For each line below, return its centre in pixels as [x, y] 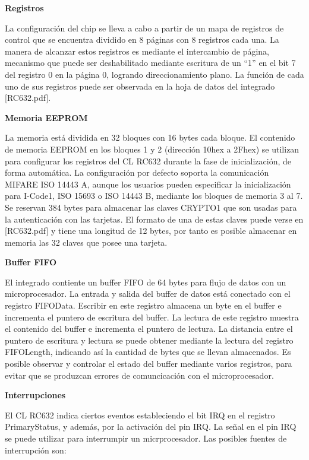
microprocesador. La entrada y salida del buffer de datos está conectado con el [148, 294]
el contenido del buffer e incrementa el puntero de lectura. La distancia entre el [149, 329]
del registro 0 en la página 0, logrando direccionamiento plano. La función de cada [154, 74]
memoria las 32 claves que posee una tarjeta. [86, 242]
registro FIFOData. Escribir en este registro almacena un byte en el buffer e [143, 305]
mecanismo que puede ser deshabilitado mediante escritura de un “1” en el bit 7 [150, 63]
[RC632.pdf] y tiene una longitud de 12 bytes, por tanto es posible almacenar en [151, 231]
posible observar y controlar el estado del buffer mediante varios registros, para [149, 364]
